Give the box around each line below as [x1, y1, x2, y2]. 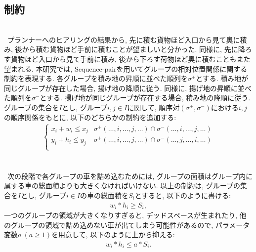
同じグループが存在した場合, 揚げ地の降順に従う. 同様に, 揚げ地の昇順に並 [4, 83, 245, 93]
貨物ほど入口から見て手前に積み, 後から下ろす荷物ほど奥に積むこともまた [10, 53, 251, 64]
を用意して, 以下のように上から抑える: [51, 229, 175, 240]
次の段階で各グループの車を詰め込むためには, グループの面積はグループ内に [7, 170, 253, 181]
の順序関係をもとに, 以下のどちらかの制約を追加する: [4, 112, 176, 122]
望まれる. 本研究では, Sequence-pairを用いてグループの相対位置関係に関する [4, 63, 248, 74]
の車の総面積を [80, 190, 128, 200]
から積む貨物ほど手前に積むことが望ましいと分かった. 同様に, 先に [22, 44, 238, 54]
